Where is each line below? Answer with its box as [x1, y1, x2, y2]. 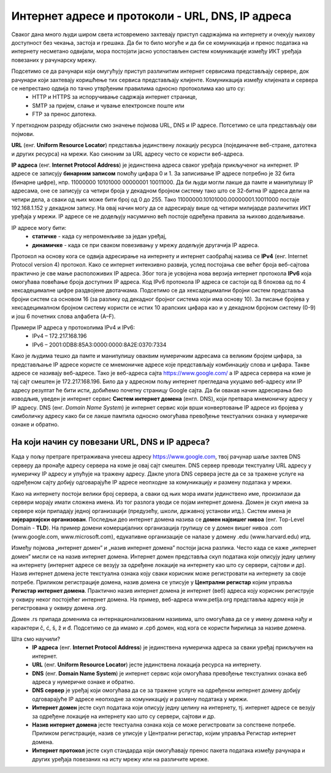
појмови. [11, 130, 35, 137]
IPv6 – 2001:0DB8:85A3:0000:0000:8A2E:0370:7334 [32, 341, 167, 348]
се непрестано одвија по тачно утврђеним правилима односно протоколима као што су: [11, 85, 245, 92]
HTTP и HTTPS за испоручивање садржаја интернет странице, [32, 93, 197, 101]
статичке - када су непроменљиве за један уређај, [32, 233, 167, 240]
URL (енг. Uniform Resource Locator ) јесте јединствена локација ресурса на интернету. [32, 661, 262, 668]
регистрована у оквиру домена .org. [11, 604, 107, 611]
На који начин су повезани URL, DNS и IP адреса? [11, 437, 210, 447]
